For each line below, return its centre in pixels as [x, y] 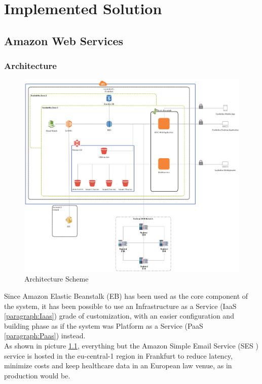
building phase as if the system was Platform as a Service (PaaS [104, 325]
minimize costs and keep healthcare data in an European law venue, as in [118, 365]
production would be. [37, 375]
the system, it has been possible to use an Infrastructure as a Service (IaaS [120, 306]
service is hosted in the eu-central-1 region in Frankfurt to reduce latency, [118, 355]
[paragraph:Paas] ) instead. [45, 336]
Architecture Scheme [57, 279]
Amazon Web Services [64, 40]
